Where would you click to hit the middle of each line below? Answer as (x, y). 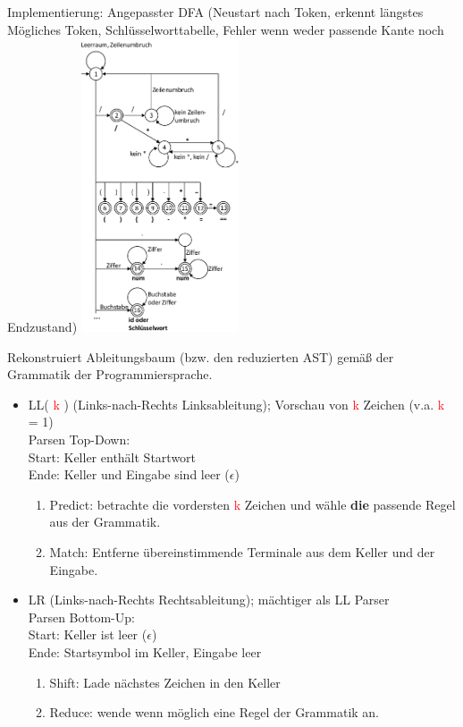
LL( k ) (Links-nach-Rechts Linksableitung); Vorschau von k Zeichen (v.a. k (236, 404)
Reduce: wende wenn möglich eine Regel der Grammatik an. (215, 712)
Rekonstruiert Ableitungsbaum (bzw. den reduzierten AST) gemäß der (201, 356)
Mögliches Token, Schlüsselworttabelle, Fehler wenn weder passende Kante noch (226, 29)
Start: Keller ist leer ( (88, 634)
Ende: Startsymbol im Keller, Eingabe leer (145, 651)
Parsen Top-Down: (79, 439)
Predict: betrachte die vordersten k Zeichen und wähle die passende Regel (253, 504)
